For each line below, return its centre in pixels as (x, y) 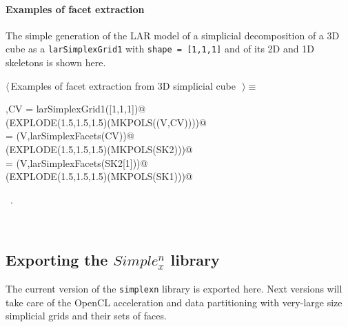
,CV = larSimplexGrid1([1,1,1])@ (76, 109)
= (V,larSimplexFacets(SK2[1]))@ (77, 162)
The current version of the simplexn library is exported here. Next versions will (174, 289)
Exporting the (57, 260)
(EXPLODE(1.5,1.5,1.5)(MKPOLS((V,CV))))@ (106, 122)
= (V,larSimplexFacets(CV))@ (70, 136)
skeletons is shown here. (56, 62)
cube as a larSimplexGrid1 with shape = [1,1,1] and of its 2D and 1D (160, 49)
